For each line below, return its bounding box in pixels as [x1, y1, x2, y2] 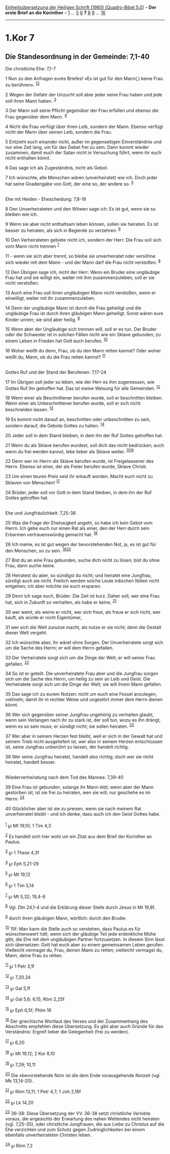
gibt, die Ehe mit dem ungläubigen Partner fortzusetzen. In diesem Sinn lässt [5, 936, 165, 942]
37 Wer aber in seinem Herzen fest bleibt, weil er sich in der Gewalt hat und [5, 733, 163, 739]
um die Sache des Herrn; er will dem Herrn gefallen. [5, 645, 114, 651]
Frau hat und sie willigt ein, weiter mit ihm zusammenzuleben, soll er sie [5, 274, 155, 281]
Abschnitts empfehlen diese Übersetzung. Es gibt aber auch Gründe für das [5, 1023, 163, 1029]
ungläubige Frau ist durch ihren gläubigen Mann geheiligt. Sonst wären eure [5, 310, 163, 316]
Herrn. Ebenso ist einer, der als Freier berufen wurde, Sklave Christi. [5, 463, 147, 470]
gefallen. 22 [5, 660, 29, 667]
